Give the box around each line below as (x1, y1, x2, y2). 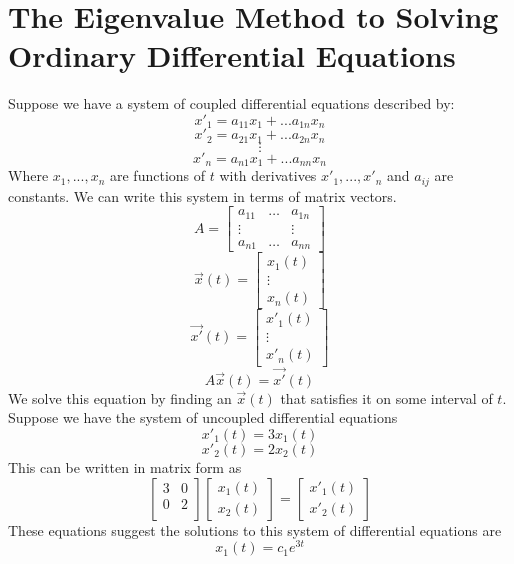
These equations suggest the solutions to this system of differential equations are (8, 519, 502, 540)
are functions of (110, 165, 206, 186)
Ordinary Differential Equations (8, 35, 456, 76)
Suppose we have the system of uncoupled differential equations (8, 407, 398, 428)
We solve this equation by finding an (8, 387, 232, 408)
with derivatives (219, 165, 317, 186)
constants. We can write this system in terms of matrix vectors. (8, 185, 397, 206)
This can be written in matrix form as (8, 456, 242, 477)
